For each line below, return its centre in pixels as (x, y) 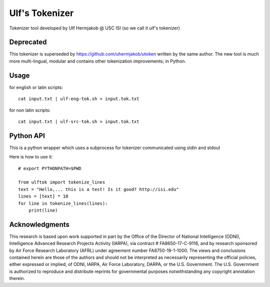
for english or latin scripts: (36, 87)
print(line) (43, 210)
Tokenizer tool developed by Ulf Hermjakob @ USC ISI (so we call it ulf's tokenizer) (94, 28)
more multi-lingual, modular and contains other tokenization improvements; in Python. (98, 61)
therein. (17, 278)
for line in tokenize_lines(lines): (63, 203)
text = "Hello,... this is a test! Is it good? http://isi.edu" (99, 189)
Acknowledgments (39, 224)
